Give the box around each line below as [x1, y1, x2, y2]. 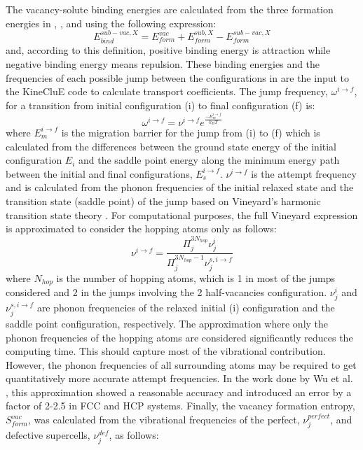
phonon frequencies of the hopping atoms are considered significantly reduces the [6, 330, 353, 344]
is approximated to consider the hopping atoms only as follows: [6, 221, 277, 236]
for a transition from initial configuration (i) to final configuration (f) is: [6, 97, 315, 112]
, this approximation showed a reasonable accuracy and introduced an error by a [6, 384, 352, 399]
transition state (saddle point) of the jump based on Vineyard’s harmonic [6, 193, 321, 208]
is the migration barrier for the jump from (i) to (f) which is [61, 125, 320, 139]
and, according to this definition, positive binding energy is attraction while [6, 43, 331, 57]
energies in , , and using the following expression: [6, 15, 217, 30]
